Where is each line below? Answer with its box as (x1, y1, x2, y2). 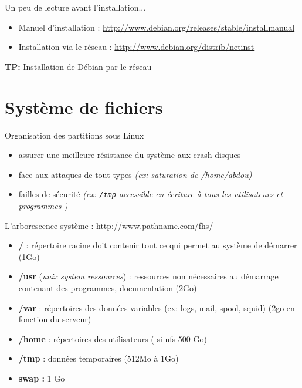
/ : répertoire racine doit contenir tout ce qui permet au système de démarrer (18, 239, 297, 251)
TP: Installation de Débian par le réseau (5, 60, 152, 72)
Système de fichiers (5, 95, 163, 119)
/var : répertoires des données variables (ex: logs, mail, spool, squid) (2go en (18, 301, 295, 313)
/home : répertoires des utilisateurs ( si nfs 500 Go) (18, 332, 207, 345)
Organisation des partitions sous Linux (5, 129, 144, 141)
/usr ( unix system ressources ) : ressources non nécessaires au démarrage (18, 270, 279, 282)
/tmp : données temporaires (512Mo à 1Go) (18, 352, 179, 365)
